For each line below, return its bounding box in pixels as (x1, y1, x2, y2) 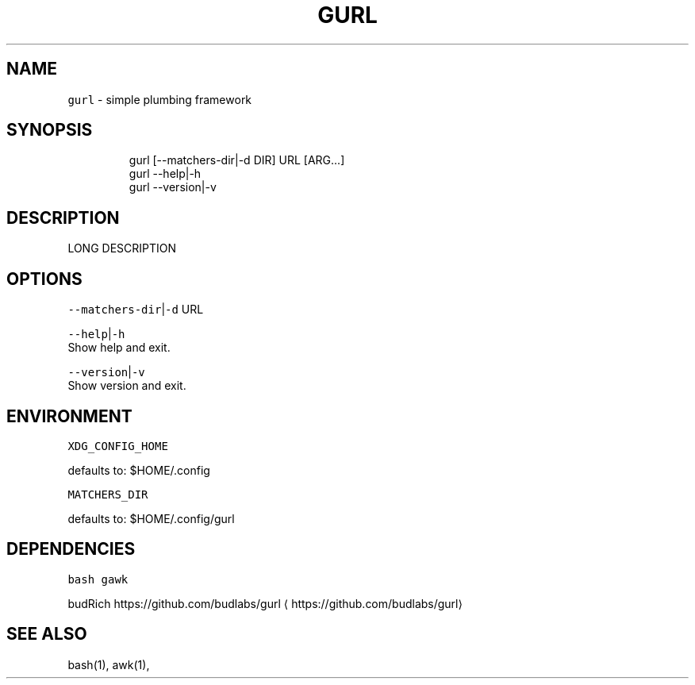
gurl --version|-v (129, 180, 217, 194)
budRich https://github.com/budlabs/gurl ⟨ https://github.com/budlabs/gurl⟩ (67, 596, 463, 610)
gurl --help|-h (129, 167, 202, 181)
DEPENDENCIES (6, 539, 136, 560)
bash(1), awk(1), (67, 657, 150, 672)
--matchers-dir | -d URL (67, 302, 204, 317)
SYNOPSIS (6, 120, 93, 140)
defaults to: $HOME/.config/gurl (67, 511, 235, 525)
